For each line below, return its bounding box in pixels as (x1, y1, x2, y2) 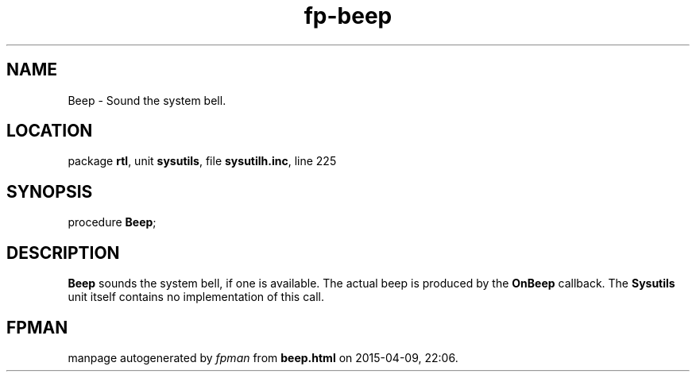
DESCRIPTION (6, 242, 120, 263)
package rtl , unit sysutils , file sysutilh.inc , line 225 (68, 154, 337, 168)
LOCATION (6, 121, 93, 141)
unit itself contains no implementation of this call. (68, 290, 324, 304)
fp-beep (304, 2, 392, 29)
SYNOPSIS (6, 181, 93, 202)
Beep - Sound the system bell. (68, 93, 226, 107)
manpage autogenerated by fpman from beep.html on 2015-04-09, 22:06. (68, 350, 458, 364)
